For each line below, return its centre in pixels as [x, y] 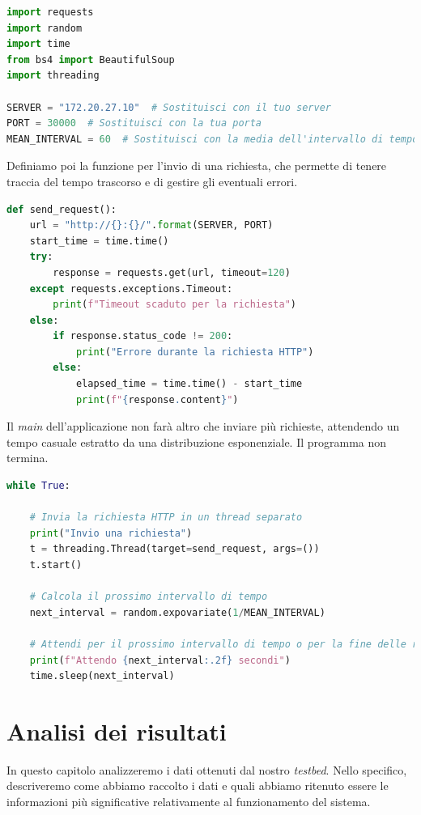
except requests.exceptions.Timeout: [131, 289]
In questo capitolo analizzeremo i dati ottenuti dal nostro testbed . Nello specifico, [207, 769]
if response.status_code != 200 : [143, 336]
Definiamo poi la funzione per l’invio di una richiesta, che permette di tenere [197, 166]
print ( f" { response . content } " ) [157, 399]
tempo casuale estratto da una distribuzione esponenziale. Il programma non [197, 441]
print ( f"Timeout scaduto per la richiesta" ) [174, 305]
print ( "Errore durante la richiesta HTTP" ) [195, 352]
